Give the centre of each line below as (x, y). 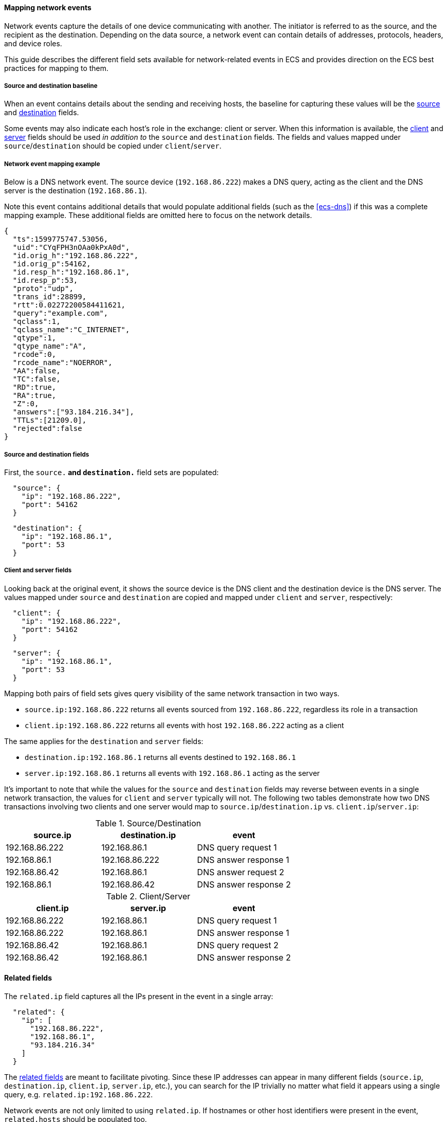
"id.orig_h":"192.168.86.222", (76, 256)
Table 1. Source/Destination (148, 823)
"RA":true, (34, 396)
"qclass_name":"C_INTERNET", (71, 330)
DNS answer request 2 (241, 872)
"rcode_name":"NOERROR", (62, 363)
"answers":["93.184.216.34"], (73, 412)
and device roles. (33, 43)
